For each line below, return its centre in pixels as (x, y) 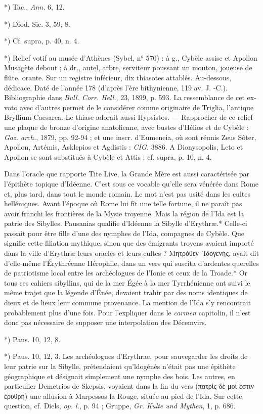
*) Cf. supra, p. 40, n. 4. (42, 41)
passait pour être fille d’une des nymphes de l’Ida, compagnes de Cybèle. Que (124, 233)
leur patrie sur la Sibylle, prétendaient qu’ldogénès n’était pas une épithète (120, 366)
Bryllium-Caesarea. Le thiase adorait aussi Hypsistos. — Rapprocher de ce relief (128, 117)
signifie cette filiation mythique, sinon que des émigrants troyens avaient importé (129, 243)
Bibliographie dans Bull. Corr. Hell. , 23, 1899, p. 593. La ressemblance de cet (124, 97)
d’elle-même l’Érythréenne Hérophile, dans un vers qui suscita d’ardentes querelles (131, 263)
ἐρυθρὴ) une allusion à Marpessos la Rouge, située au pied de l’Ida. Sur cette (123, 396)
